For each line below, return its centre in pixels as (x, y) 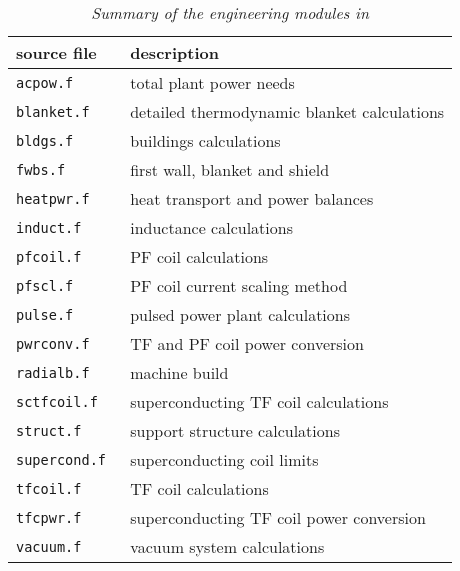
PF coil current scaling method (239, 285)
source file (56, 52)
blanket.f (53, 111)
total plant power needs (212, 82)
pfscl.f (45, 285)
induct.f (49, 227)
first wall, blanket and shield (230, 169)
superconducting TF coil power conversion (278, 517)
